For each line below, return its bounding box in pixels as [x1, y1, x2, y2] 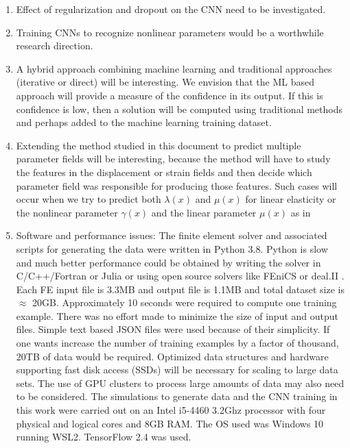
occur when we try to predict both [16, 192, 161, 206]
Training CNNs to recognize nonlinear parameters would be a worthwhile [16, 25, 324, 39]
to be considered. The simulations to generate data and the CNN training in [16, 389, 338, 403]
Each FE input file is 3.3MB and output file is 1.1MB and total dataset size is [16, 282, 345, 296]
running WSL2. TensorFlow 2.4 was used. [16, 430, 191, 444]
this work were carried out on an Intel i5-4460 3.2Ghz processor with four [16, 403, 326, 417]
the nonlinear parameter [16, 205, 118, 219]
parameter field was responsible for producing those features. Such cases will [16, 178, 338, 192]
